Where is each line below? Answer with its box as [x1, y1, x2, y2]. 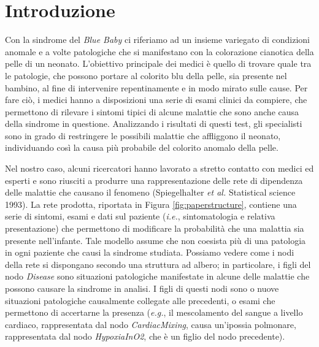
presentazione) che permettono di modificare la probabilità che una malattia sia [5, 222, 304, 235]
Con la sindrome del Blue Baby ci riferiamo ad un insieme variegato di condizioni [5, 33, 310, 46]
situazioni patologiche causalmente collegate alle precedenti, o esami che [5, 294, 275, 307]
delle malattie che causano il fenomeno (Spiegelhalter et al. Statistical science [5, 186, 296, 199]
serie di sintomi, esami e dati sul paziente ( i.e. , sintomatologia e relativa [5, 210, 275, 223]
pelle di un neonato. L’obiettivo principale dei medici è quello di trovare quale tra [5, 57, 312, 70]
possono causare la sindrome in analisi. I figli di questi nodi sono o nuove [5, 282, 279, 294]
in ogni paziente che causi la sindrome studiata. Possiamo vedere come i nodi [5, 246, 294, 259]
